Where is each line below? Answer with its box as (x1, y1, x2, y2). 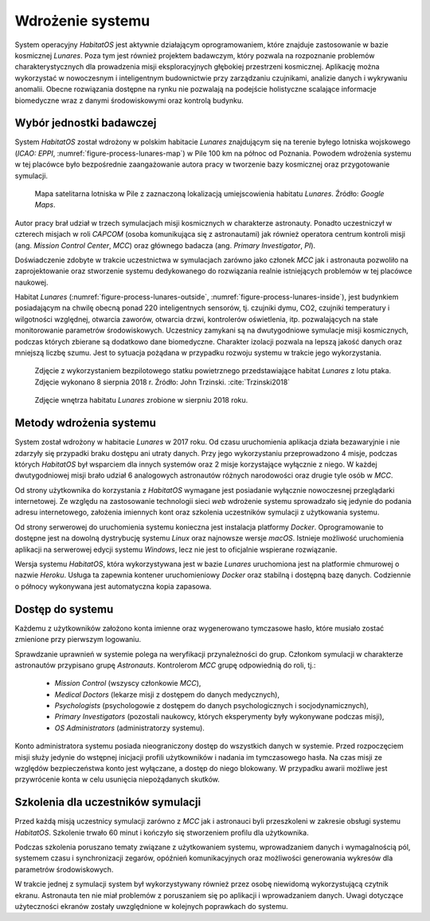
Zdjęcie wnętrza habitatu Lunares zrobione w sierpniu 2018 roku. (34, 396, 248, 405)
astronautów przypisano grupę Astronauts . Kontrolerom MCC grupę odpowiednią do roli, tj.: (14, 660, 316, 670)
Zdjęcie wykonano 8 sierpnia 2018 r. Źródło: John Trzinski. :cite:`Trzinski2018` (34, 377, 291, 387)
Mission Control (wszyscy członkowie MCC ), (54, 679, 201, 688)
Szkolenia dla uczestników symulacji (14, 796, 201, 809)
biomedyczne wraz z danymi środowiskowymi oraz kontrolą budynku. (14, 96, 244, 105)
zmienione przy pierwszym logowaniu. (14, 635, 142, 644)
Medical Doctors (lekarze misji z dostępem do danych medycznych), (54, 690, 280, 699)
